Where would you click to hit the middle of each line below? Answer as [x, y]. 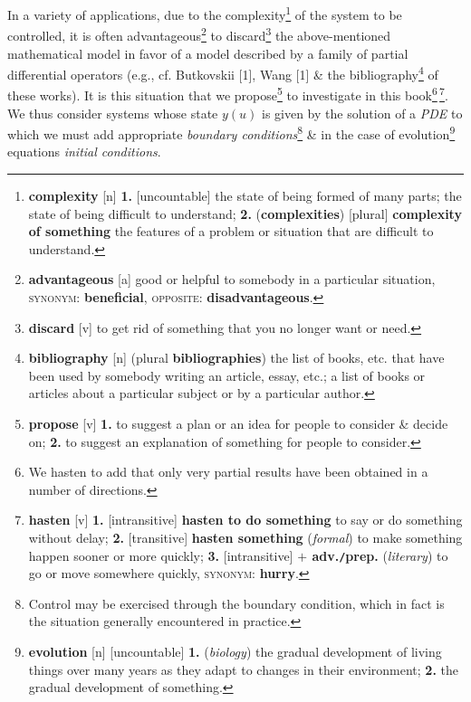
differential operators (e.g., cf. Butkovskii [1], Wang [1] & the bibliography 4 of [223, 73]
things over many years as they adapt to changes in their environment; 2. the [243, 669]
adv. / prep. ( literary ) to [380, 555]
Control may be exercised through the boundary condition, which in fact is [236, 603]
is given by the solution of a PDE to [362, 113]
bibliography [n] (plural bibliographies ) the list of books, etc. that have [236, 358]
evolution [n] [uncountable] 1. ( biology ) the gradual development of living [235, 651]
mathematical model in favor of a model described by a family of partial [208, 53]
